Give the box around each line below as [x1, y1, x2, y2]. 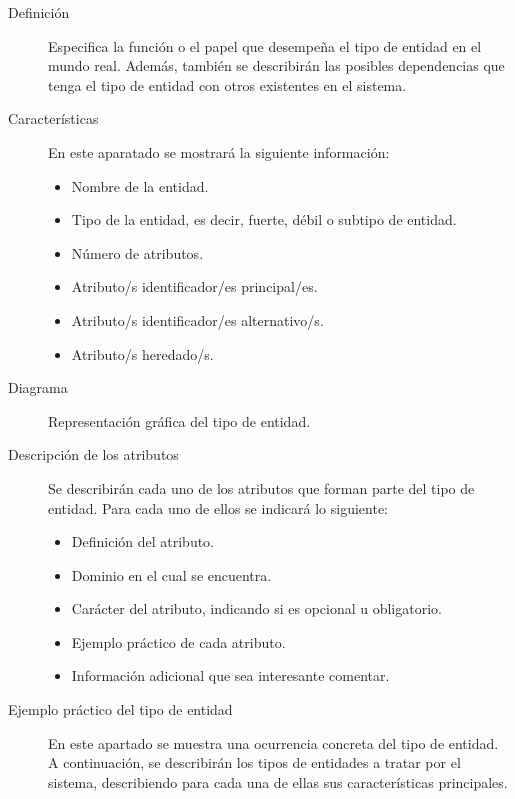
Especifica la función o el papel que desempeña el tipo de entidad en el [48, 35, 482, 56]
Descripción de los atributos [8, 444, 179, 465]
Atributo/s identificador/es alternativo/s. [71, 309, 324, 330]
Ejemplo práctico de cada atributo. [71, 631, 286, 652]
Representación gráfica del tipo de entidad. [48, 410, 311, 431]
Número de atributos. [71, 242, 204, 263]
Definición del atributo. [71, 531, 215, 552]
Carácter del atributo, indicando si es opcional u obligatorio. [71, 598, 442, 619]
